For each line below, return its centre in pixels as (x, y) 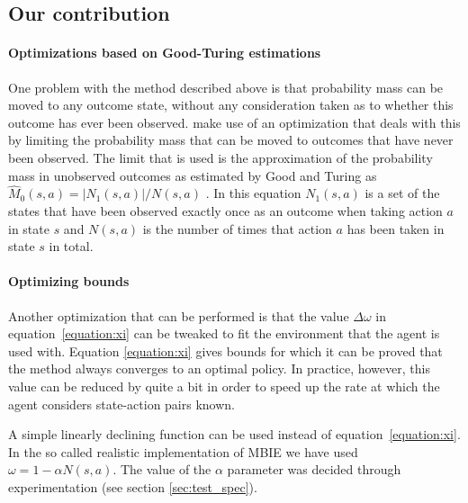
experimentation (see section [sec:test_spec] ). (133, 486)
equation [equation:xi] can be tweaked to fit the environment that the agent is (224, 333)
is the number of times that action (237, 228)
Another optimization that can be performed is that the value (179, 315)
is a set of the (402, 193)
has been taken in (396, 228)
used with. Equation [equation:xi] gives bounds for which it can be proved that (225, 350)
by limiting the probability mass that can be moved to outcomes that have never (231, 140)
